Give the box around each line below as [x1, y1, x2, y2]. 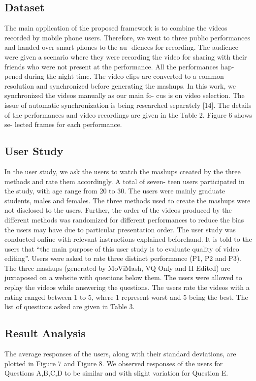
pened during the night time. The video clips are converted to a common [4, 71, 224, 81]
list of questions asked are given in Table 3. [4, 301, 135, 312]
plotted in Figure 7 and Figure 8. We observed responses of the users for [4, 358, 223, 368]
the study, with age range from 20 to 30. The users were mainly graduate [4, 186, 225, 196]
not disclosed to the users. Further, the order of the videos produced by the [4, 205, 232, 215]
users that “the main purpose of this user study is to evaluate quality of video [4, 243, 239, 254]
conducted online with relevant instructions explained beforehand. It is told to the [4, 234, 252, 244]
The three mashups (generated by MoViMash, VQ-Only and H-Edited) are [4, 262, 230, 273]
